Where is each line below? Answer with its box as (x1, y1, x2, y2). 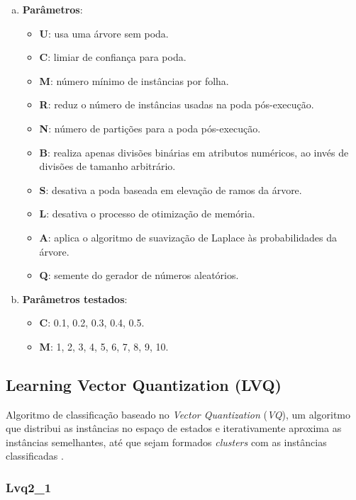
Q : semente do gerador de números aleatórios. (39, 268, 239, 283)
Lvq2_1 (6, 479, 52, 496)
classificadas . (6, 448, 64, 463)
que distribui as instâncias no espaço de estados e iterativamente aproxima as (6, 421, 342, 436)
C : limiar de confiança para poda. (39, 50, 187, 64)
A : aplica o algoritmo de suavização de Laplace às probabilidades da (39, 229, 338, 244)
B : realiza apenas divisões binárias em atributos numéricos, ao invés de (39, 144, 349, 159)
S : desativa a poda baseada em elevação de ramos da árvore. (39, 182, 302, 197)
